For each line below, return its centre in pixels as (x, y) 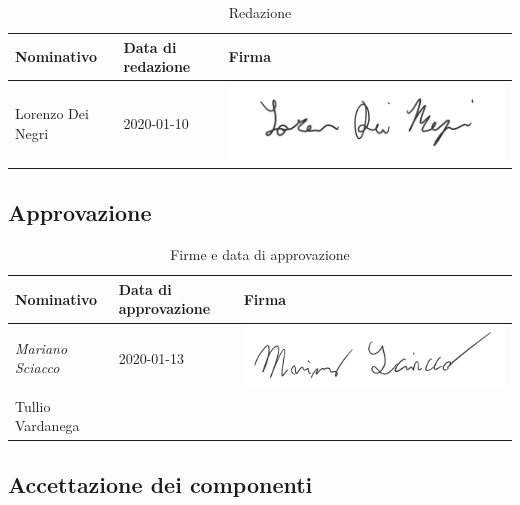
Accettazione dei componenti (160, 483)
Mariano (41, 347)
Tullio (33, 405)
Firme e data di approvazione (260, 254)
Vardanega (47, 425)
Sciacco (37, 367)
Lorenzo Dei (52, 113)
